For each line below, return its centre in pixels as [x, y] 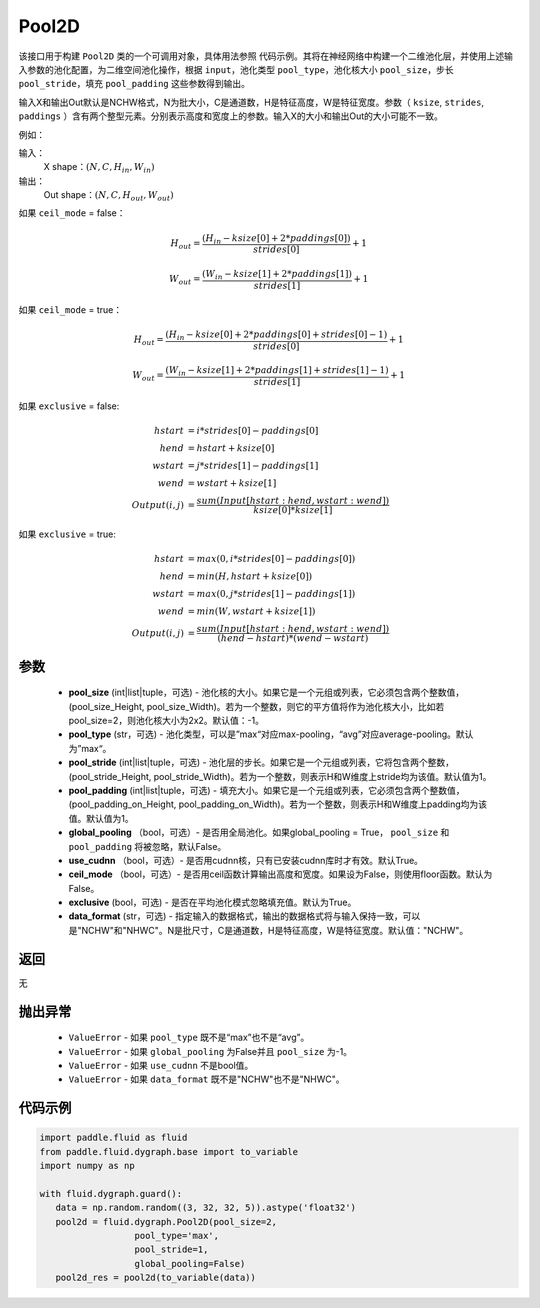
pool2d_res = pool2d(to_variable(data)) [156, 1278]
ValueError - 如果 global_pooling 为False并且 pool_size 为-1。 [210, 1051]
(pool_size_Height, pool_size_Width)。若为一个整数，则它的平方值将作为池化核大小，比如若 [256, 706]
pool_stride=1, [171, 1249]
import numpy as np [87, 1166]
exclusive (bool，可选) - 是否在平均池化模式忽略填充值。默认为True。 [212, 902]
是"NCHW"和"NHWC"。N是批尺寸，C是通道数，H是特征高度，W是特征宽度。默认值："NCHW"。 [268, 930]
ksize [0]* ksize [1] [293, 510]
